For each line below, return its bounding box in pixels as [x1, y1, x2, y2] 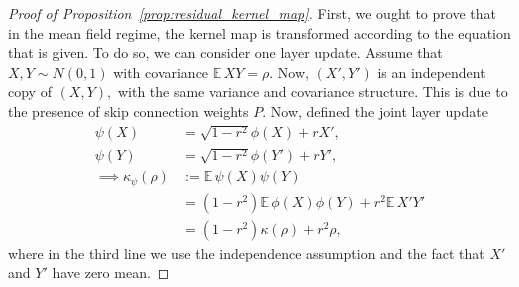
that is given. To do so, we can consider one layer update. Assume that [8, 42, 443, 63]
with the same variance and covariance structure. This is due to [117, 81, 508, 102]
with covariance [113, 61, 209, 82]
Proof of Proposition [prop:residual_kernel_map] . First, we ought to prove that [8, 3, 496, 23]
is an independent [377, 61, 486, 82]
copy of [8, 81, 52, 102]
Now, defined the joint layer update [270, 100, 488, 121]
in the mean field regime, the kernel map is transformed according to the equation [8, 22, 511, 43]
